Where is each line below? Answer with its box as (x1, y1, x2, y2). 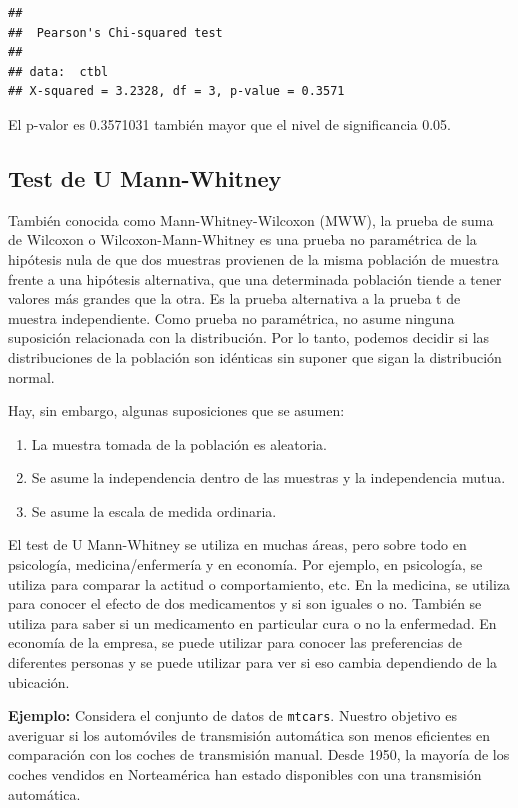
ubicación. (8, 671, 70, 692)
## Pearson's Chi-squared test (8, 25, 223, 40)
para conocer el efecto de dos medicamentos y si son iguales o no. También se (8, 593, 482, 614)
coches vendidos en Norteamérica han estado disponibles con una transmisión (8, 764, 482, 785)
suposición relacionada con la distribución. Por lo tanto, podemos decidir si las (8, 327, 490, 348)
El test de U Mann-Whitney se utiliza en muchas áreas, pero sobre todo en (8, 534, 467, 555)
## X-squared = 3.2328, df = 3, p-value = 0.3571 (8, 84, 345, 99)
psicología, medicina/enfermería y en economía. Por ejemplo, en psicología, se (8, 554, 483, 575)
